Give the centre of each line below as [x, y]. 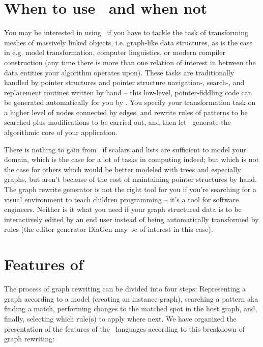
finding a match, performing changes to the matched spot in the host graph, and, [131, 309]
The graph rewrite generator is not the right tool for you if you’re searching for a [130, 189]
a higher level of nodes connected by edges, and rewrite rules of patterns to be [126, 112]
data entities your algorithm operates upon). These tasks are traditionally [119, 72]
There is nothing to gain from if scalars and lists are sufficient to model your [125, 149]
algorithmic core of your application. [61, 132]
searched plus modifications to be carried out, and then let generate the [118, 122]
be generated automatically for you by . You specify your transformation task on [130, 102]
